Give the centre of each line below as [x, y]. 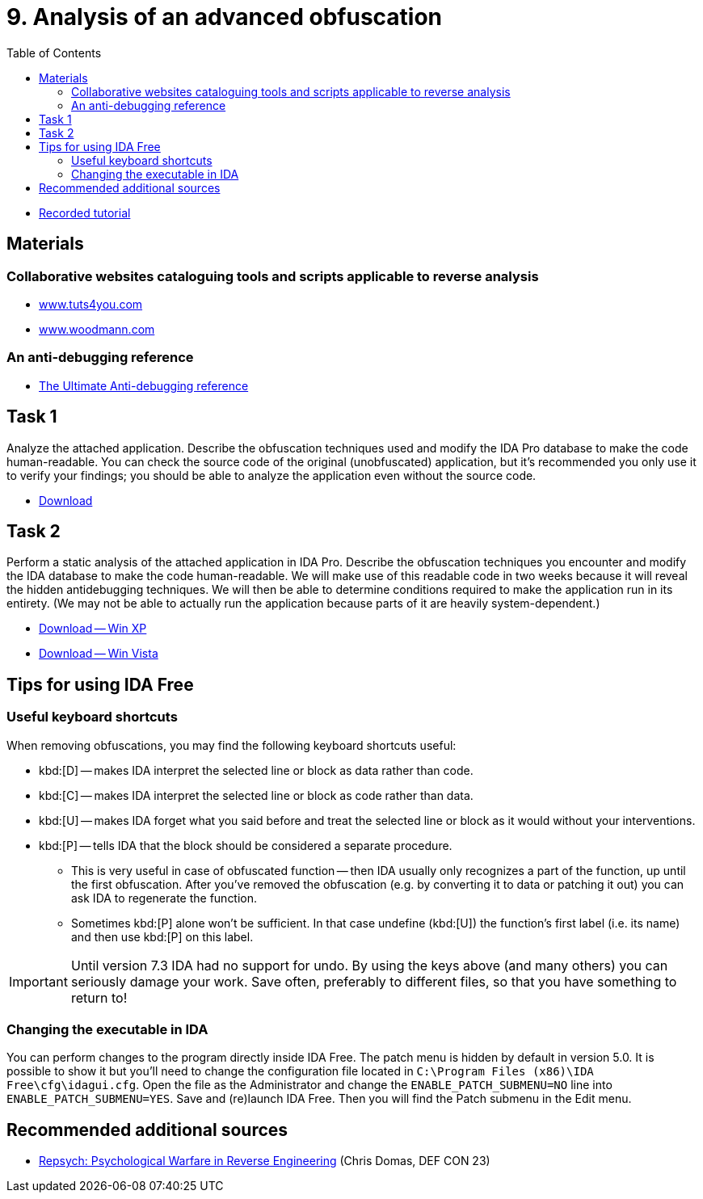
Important [38, 981]
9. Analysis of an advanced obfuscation [225, 17]
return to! [99, 997]
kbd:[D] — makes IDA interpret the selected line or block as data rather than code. [256, 770]
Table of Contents [54, 53]
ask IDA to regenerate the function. [164, 898]
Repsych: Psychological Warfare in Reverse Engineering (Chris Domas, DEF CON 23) [265, 1161]
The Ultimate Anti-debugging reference [144, 385]
